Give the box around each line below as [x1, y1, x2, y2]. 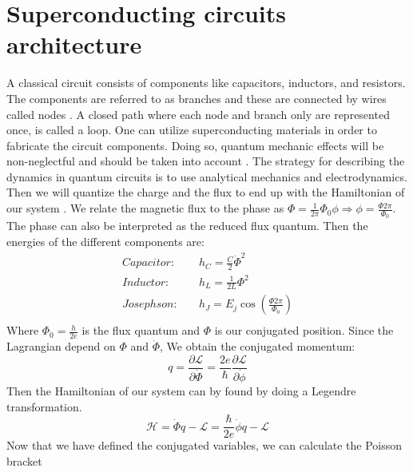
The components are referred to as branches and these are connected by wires [6, 89, 387, 106]
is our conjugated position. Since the [214, 322, 394, 339]
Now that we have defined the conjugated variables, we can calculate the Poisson [6, 437, 403, 454]
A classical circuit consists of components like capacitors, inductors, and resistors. [6, 74, 406, 91]
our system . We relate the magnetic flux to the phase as [6, 200, 284, 216]
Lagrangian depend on [6, 338, 116, 355]
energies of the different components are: [6, 232, 205, 249]
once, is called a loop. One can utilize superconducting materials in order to [6, 121, 377, 138]
